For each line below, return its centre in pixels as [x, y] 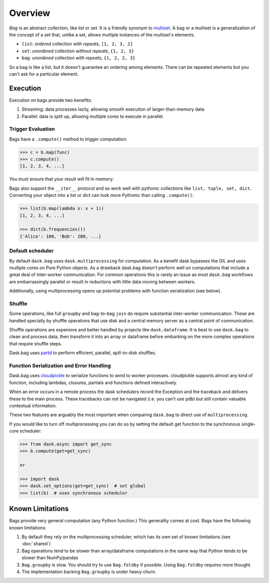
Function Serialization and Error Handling [60, 365]
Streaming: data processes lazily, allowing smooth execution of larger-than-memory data [113, 109]
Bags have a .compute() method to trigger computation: [68, 139]
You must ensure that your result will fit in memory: [62, 179]
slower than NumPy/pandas [50, 558]
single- [249, 424]
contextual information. [33, 406]
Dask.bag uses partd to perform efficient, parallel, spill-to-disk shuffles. [83, 353]
